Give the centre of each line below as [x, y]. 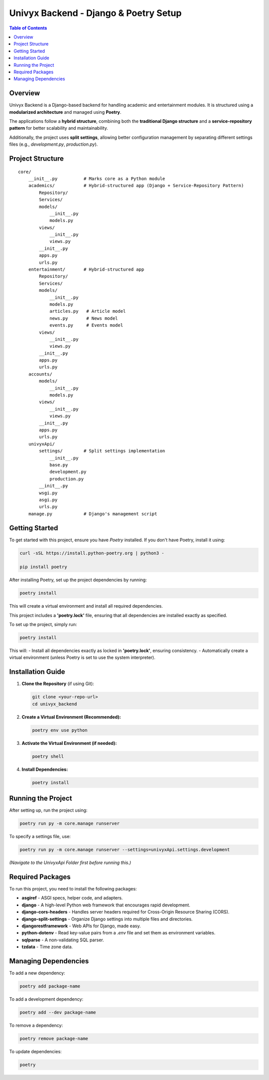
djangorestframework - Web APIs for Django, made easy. [81, 926]
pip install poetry [43, 567]
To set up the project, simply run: [43, 625]
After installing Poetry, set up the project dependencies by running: [78, 580]
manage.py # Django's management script [93, 514]
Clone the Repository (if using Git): [58, 684]
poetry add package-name [50, 986]
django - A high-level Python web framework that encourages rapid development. [106, 905]
